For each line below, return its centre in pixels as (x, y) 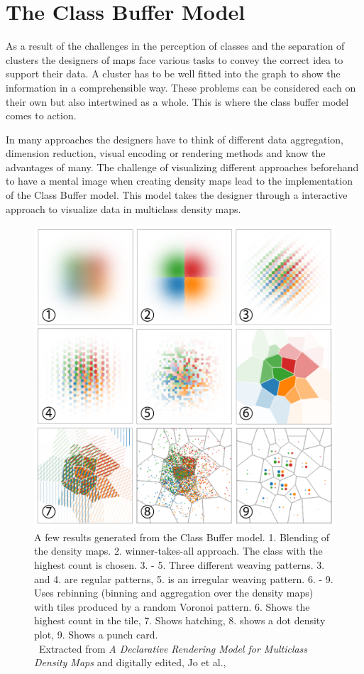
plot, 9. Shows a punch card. (96, 634)
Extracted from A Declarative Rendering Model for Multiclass (173, 648)
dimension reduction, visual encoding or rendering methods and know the (166, 153)
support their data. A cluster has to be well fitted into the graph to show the (173, 74)
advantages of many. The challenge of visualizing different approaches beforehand (182, 167)
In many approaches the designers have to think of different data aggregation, (175, 139)
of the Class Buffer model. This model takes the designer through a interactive (177, 195)
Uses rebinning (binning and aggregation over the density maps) (174, 593)
